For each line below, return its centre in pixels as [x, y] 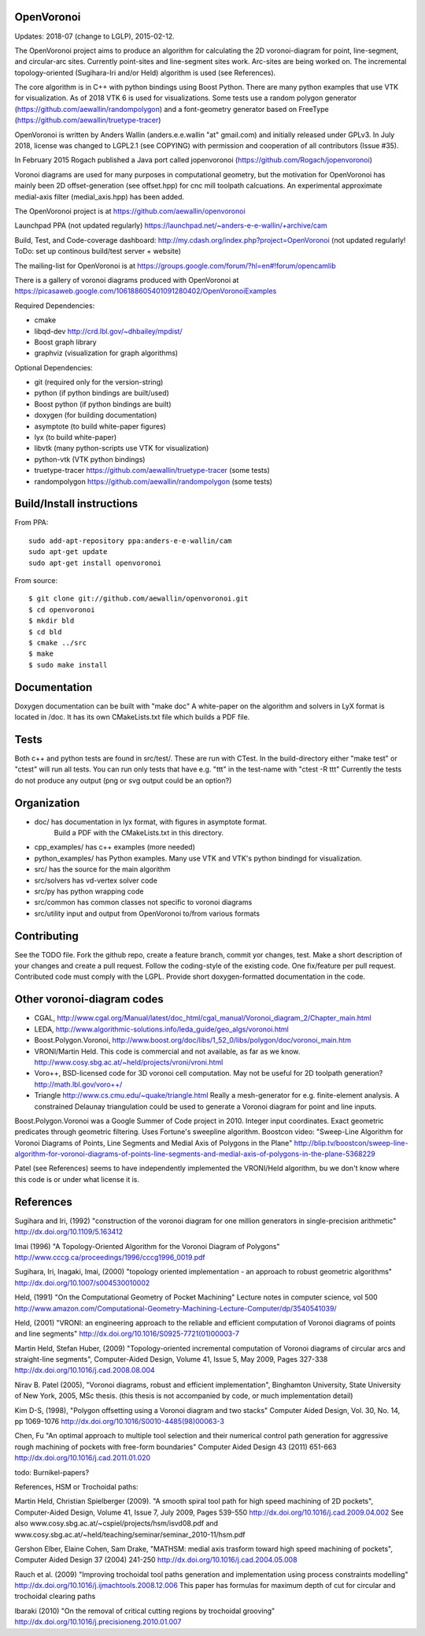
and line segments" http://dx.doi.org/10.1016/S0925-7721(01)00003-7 [127, 1334]
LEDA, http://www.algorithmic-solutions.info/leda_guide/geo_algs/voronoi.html [161, 1029]
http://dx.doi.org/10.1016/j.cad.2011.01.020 [83, 1458]
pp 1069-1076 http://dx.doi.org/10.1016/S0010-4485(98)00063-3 [119, 1422]
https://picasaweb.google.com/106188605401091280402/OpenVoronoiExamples [146, 291]
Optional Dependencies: [54, 367]
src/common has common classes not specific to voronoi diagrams [143, 902]
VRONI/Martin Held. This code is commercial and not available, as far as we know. [167, 1051]
